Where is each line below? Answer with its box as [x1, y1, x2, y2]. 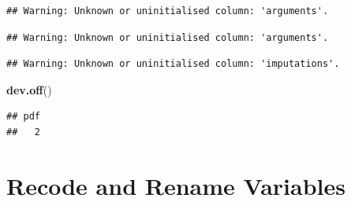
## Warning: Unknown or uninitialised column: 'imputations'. [6, 58, 340, 70]
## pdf [6, 111, 40, 123]
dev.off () [6, 81, 52, 97]
